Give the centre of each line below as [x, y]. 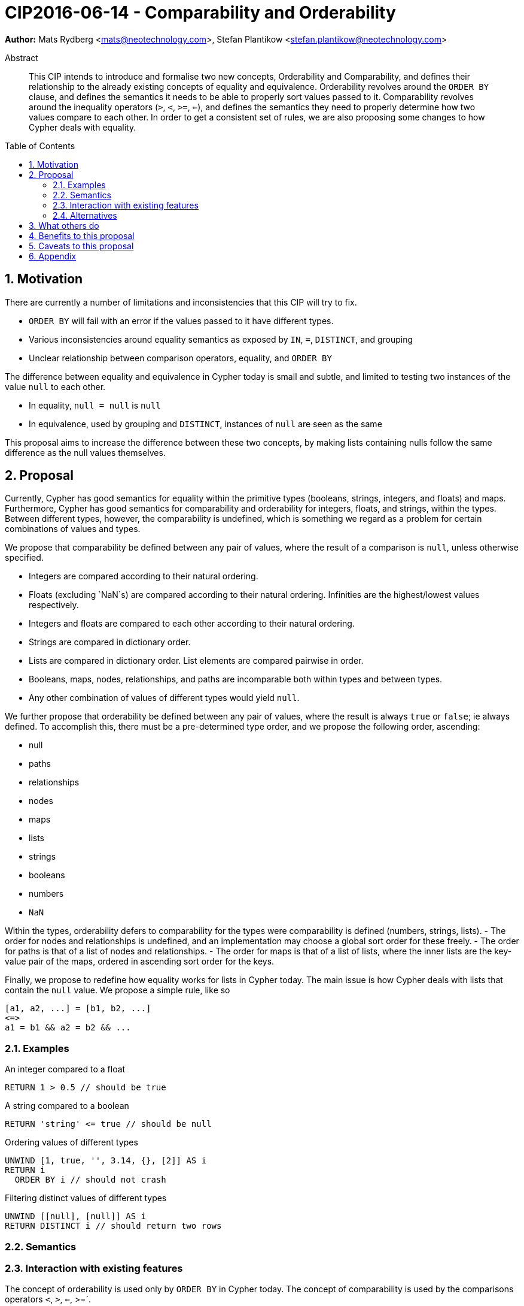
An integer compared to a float [65, 1069]
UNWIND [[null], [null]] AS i [76, 1216]
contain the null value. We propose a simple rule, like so [118, 990]
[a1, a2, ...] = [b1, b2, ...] [78, 1009]
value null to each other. [55, 386]
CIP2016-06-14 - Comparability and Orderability [200, 13]
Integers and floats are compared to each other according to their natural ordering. [192, 624]
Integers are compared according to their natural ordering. [144, 576]
